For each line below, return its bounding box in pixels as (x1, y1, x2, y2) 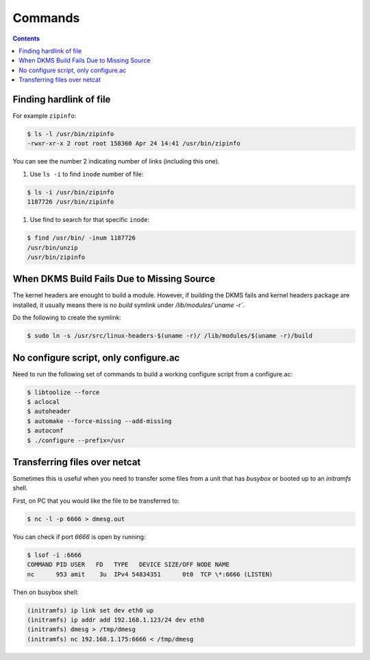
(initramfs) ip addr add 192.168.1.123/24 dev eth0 (27, 615, 205, 624)
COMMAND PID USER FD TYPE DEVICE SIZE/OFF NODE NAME (27, 560, 230, 569)
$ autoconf (27, 426, 64, 435)
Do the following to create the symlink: (12, 313, 121, 322)
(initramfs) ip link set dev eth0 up (27, 606, 154, 614)
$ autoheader (27, 407, 71, 416)
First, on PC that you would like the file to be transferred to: (12, 497, 180, 505)
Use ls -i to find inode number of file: (29, 170, 144, 178)
